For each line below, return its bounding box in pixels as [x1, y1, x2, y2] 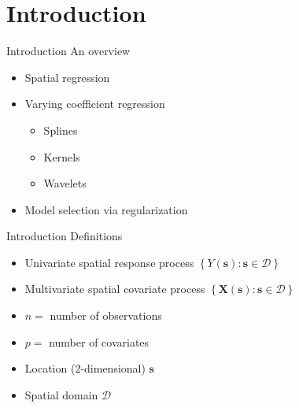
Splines [43, 121, 78, 138]
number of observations [50, 307, 162, 324]
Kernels [43, 148, 80, 165]
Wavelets [43, 175, 87, 191]
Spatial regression [24, 69, 110, 85]
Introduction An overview [6, 43, 131, 59]
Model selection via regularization [24, 201, 188, 217]
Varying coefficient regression [24, 95, 165, 112]
